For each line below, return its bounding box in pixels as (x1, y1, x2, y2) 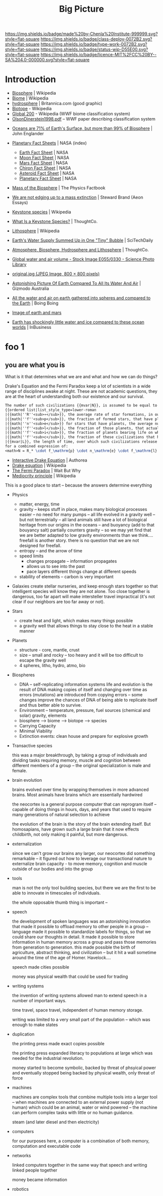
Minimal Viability (19, 728, 52, 734)
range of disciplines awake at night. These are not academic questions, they (5, 388, 158, 394)
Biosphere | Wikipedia (12, 90, 56, 96)
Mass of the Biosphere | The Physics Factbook (12, 185, 106, 191)
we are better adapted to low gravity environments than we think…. (19, 532, 154, 538)
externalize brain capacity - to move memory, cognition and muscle (12, 860, 147, 867)
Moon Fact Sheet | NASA (19, 155, 69, 161)
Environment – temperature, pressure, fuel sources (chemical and (19, 707, 150, 713)
